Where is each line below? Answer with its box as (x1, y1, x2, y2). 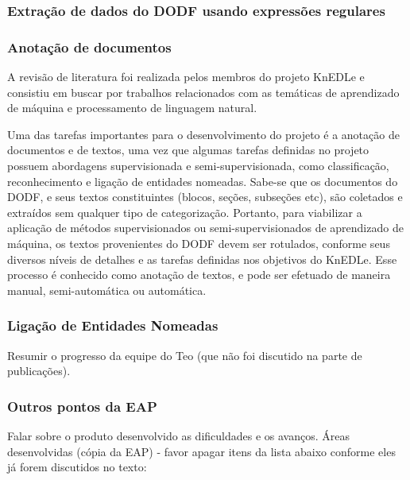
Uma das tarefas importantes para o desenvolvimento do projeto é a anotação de (7, 126, 400, 142)
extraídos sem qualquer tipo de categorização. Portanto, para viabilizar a (7, 203, 362, 220)
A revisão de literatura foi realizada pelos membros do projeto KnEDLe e (7, 68, 365, 85)
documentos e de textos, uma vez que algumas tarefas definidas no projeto (7, 141, 369, 158)
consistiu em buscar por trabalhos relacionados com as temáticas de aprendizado (7, 83, 400, 100)
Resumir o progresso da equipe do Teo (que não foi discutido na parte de (7, 346, 362, 363)
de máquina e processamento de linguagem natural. (7, 99, 257, 116)
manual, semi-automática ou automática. (7, 281, 207, 298)
